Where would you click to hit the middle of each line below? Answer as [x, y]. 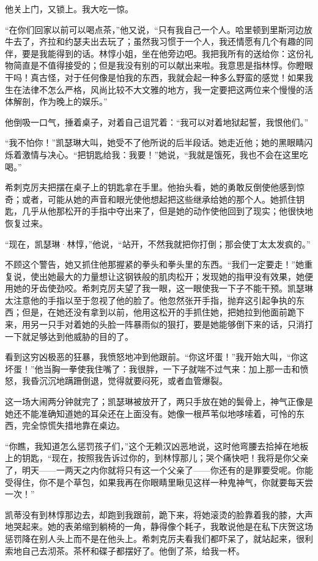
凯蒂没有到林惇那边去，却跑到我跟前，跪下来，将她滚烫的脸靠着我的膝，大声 [159, 514]
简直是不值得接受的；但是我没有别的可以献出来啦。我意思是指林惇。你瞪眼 [163, 65]
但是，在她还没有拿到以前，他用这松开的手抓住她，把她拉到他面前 [154, 312]
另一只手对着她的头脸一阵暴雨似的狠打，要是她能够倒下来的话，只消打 [172, 324]
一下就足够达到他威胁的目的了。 [69, 336]
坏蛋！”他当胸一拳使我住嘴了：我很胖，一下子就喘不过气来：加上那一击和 [153, 368]
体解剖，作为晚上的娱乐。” [56, 101]
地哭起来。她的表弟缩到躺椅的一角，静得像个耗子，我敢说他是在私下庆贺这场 [159, 526]
